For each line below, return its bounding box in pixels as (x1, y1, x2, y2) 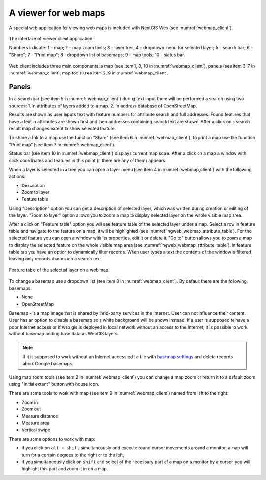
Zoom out (21, 406, 41, 412)
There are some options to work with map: (9, 436, 96, 442)
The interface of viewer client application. (9, 36, 94, 41)
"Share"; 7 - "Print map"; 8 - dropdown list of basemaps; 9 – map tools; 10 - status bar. (9, 52, 185, 58)
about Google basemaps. (22, 361, 74, 367)
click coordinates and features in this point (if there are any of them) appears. (9, 157, 166, 163)
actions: (9, 173, 26, 180)
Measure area (21, 420, 50, 426)
